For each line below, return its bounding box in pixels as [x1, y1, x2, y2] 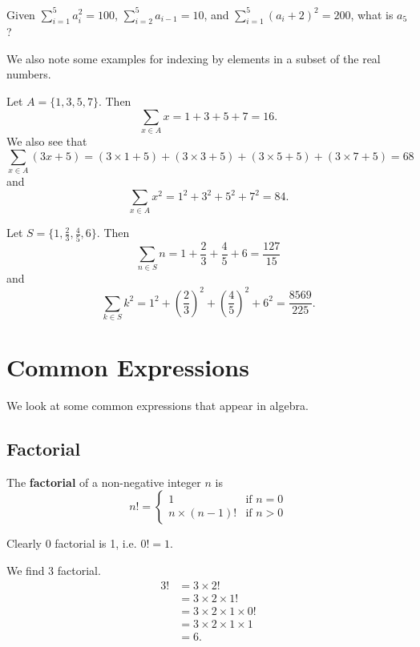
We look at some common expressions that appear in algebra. [6, 397, 309, 413]
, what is [350, 6, 394, 22]
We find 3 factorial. [6, 561, 101, 578]
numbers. [6, 66, 51, 82]
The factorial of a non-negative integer [6, 473, 201, 490]
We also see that [6, 133, 87, 149]
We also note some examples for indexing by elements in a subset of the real [6, 50, 381, 66]
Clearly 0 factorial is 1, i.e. [6, 535, 137, 552]
